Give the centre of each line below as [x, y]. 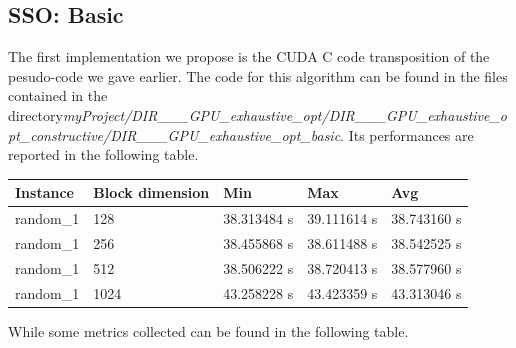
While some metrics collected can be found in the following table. [208, 330]
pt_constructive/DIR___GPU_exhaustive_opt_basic [174, 134]
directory [35, 114]
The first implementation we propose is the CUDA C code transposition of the [249, 56]
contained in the [58, 95]
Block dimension [151, 192]
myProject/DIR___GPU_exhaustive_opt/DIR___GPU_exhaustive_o [285, 114]
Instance [44, 192]
